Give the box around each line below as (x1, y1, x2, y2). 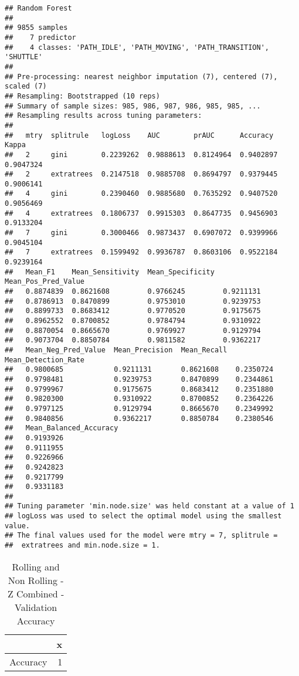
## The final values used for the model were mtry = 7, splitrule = (5, 531, 278, 540)
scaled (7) (5, 82, 47, 91)
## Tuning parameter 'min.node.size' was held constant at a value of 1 (5, 502, 294, 511)
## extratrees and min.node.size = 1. (5, 541, 160, 550)
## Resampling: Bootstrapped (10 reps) (5, 91, 160, 100)
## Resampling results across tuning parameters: (5, 111, 202, 120)
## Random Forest (5, 4, 72, 12)
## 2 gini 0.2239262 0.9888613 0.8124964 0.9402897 (5, 150, 278, 159)
